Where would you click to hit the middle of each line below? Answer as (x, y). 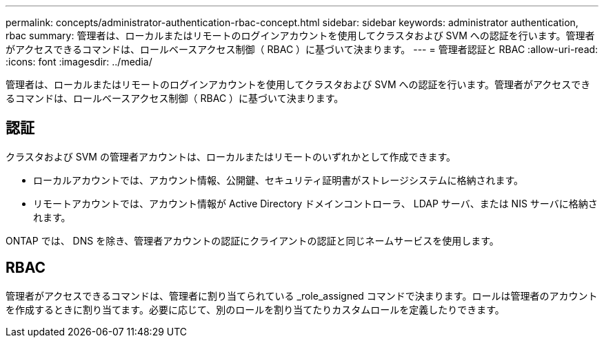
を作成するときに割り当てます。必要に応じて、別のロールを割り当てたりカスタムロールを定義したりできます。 (255, 309)
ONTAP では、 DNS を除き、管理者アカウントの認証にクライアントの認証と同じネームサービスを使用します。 (252, 240)
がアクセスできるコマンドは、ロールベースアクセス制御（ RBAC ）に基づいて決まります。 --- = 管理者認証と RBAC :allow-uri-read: (302, 49)
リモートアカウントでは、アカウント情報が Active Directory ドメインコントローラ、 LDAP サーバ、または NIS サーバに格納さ (315, 203)
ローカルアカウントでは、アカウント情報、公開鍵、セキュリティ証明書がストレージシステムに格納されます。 (279, 180)
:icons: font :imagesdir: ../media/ (79, 62)
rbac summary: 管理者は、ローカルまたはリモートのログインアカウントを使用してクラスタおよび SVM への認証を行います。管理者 (300, 35)
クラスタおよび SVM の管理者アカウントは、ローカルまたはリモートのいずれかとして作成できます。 (231, 156)
